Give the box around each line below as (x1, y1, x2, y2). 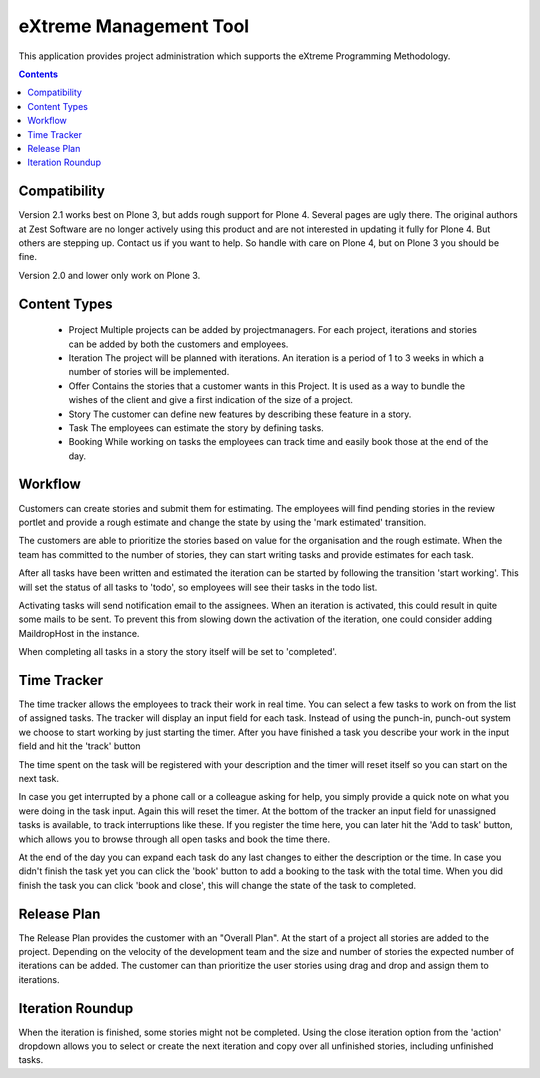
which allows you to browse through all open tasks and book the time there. (18, 833, 330, 845)
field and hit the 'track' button (18, 740, 141, 752)
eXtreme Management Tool (18, 15, 250, 37)
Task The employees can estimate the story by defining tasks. (68, 421, 324, 434)
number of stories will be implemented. (68, 366, 230, 378)
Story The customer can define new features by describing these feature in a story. (68, 408, 412, 420)
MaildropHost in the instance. (18, 627, 140, 639)
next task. (18, 772, 60, 784)
